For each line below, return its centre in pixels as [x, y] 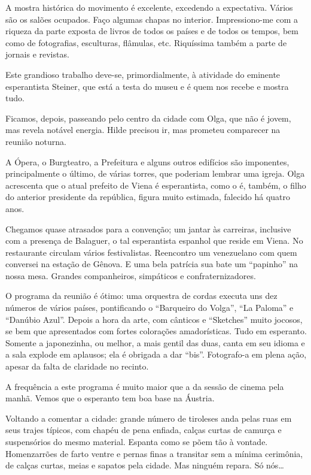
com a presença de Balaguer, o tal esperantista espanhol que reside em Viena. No [154, 240]
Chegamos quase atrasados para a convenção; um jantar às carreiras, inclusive [148, 229]
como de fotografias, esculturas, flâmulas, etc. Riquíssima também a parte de [146, 42]
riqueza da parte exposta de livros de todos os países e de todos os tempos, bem [152, 31]
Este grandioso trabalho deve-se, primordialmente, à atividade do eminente [143, 74]
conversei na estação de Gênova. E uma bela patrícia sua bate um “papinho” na [152, 264]
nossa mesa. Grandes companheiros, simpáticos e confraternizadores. [131, 275]
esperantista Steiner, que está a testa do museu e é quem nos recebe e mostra [147, 86]
